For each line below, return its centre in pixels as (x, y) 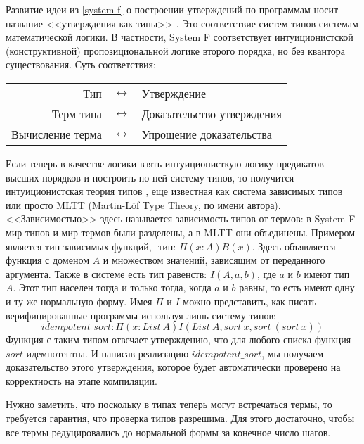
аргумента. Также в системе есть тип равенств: (106, 273)
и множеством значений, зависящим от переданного (214, 260)
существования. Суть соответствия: (81, 64)
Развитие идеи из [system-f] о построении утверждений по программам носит (172, 9)
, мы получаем (293, 353)
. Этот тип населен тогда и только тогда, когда (112, 287)
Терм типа (77, 113)
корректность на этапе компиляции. (82, 380)
